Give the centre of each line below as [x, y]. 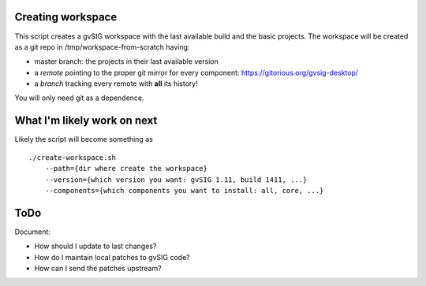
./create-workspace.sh [73, 157]
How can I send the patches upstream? [98, 269]
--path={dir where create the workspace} [126, 169]
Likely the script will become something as [84, 139]
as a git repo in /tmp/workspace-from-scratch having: [102, 46]
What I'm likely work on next [86, 121]
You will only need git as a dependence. [80, 98]
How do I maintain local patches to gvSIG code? [112, 257]
